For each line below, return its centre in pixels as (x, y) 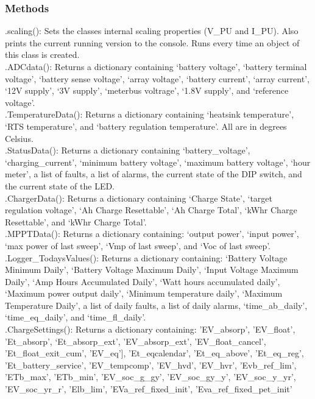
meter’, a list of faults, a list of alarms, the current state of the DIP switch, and (154, 174)
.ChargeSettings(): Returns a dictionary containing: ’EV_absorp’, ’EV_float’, (150, 329)
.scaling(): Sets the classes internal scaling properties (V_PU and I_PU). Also (152, 31)
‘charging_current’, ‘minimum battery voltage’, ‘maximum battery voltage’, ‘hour (158, 162)
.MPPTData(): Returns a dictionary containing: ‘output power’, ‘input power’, (152, 234)
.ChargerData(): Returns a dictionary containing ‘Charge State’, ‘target (139, 198)
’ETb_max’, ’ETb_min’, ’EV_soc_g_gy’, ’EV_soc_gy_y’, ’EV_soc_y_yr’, (150, 377)
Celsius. (19, 138)
